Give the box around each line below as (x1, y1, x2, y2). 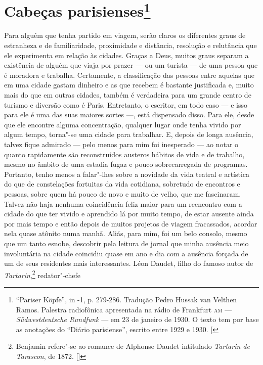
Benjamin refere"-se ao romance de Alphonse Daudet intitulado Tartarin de (16, 341, 250, 351)
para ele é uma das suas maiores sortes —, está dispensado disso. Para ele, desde (4, 109, 254, 120)
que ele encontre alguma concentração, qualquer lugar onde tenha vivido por (4, 119, 241, 129)
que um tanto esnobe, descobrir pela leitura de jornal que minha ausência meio (4, 238, 249, 248)
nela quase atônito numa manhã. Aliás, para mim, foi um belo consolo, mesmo (4, 228, 247, 239)
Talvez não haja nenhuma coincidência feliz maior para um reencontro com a (4, 198, 242, 209)
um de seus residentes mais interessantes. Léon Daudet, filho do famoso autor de (4, 258, 253, 268)
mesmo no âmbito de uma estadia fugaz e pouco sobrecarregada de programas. (4, 159, 248, 169)
